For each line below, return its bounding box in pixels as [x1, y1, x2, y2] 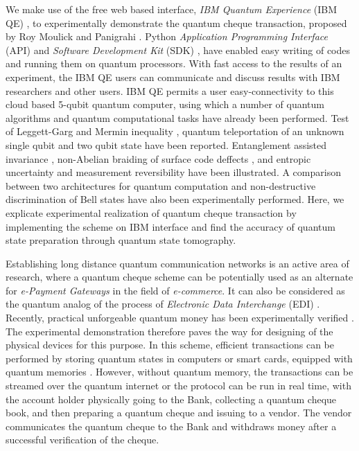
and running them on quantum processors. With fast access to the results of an [6, 56, 342, 71]
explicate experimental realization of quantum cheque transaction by [6, 205, 297, 220]
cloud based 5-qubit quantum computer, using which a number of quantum [6, 97, 324, 112]
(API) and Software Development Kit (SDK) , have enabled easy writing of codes [6, 42, 351, 57]
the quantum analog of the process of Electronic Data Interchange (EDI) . [6, 297, 320, 311]
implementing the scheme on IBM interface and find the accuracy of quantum [6, 219, 335, 233]
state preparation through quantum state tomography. [6, 233, 236, 247]
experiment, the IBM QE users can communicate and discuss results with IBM [6, 69, 340, 84]
